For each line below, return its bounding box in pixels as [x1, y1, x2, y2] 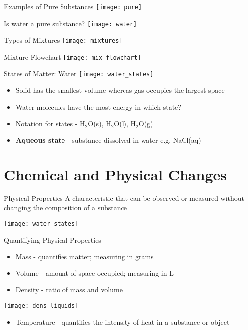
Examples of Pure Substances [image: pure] [4, 1, 142, 11]
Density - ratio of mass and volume [15, 284, 123, 295]
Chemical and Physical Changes [4, 164, 227, 184]
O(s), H [88, 118, 111, 129]
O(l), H [114, 118, 136, 129]
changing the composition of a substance [4, 202, 127, 213]
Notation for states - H [15, 118, 85, 129]
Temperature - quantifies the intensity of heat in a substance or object [15, 316, 230, 327]
